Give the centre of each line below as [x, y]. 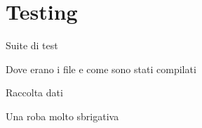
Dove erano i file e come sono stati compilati [101, 69]
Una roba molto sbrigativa [62, 116]
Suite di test [32, 45]
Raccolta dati [34, 92]
